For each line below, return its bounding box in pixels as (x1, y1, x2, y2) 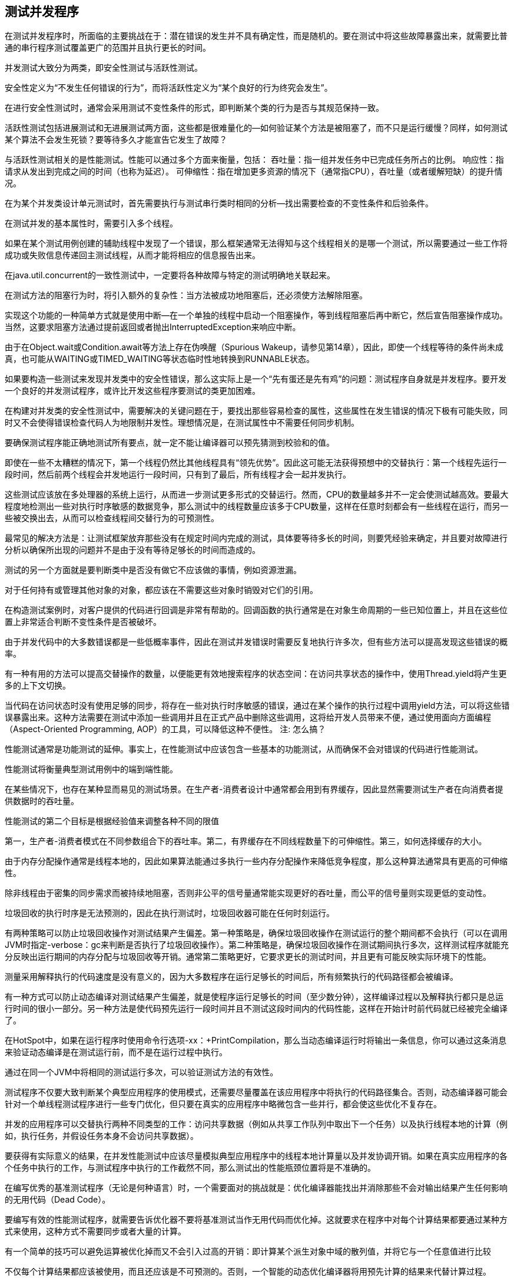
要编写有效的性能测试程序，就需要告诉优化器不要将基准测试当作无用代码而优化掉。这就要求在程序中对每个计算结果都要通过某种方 (5, 1214, 508, 1225)
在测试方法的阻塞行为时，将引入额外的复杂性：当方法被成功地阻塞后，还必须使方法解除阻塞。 (5, 290, 367, 301)
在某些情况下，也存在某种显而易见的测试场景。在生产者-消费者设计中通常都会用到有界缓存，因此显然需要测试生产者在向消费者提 (5, 784, 503, 795)
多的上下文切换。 (5, 680, 71, 691)
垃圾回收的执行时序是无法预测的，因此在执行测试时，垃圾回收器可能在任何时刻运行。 (5, 908, 334, 918)
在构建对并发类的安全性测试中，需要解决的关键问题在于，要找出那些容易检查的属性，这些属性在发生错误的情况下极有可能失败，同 (5, 406, 508, 416)
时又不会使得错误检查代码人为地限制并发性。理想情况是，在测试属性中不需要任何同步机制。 (5, 417, 359, 428)
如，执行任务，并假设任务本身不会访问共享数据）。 (5, 1131, 198, 1141)
